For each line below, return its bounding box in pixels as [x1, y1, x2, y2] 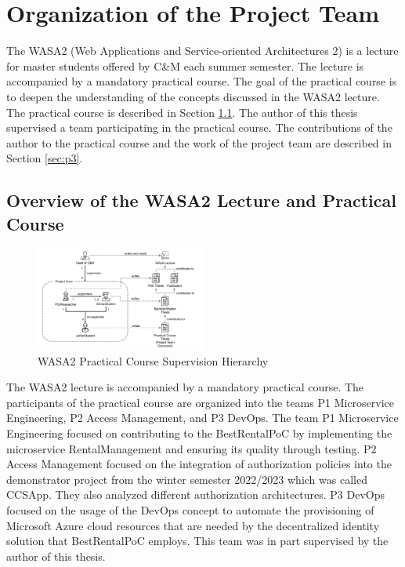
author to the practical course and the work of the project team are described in [6, 134, 392, 151]
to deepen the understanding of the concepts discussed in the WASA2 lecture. [6, 88, 380, 104]
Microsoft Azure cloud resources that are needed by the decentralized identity [6, 517, 380, 533]
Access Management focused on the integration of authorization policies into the [6, 456, 392, 472]
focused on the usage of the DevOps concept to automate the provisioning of [6, 501, 374, 518]
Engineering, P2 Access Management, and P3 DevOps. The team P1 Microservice [6, 409, 399, 426]
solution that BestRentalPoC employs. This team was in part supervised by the [6, 532, 389, 549]
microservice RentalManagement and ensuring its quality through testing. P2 [6, 440, 377, 456]
